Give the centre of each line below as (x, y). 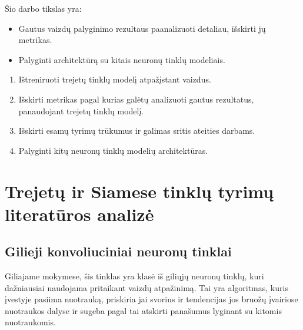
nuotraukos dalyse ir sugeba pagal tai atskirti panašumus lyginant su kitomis (143, 310)
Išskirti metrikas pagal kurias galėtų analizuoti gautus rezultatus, (136, 99)
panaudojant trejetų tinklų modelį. (81, 110)
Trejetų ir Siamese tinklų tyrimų (139, 191)
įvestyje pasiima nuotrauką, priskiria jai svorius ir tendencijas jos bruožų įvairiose (151, 299)
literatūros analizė (79, 214)
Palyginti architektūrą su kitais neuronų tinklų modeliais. (122, 59)
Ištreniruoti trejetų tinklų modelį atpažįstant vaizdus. (115, 79)
